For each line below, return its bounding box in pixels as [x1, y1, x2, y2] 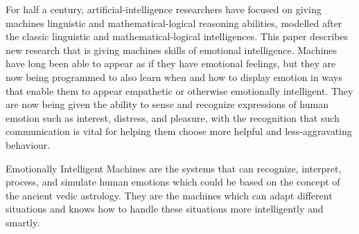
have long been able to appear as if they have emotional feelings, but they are [6, 56, 336, 71]
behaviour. [6, 137, 51, 152]
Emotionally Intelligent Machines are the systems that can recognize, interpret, [6, 161, 342, 175]
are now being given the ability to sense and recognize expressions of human [6, 97, 329, 111]
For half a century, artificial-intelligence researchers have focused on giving [6, 2, 322, 16]
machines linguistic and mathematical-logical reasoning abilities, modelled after [6, 15, 342, 30]
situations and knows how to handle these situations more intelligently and [6, 201, 324, 216]
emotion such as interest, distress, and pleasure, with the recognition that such [6, 110, 340, 125]
